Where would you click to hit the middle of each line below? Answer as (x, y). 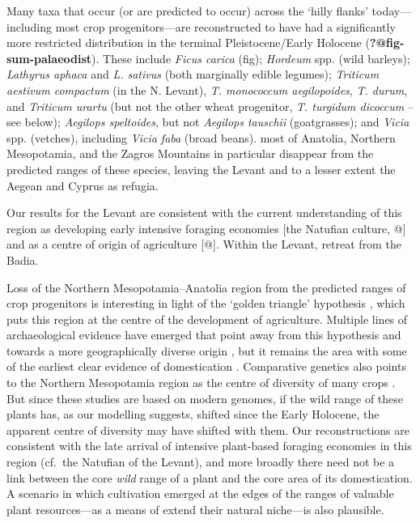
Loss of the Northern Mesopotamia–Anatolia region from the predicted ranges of (206, 287)
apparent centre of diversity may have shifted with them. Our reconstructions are (208, 429)
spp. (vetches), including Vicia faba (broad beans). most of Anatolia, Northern (201, 137)
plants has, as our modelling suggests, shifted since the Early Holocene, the (193, 414)
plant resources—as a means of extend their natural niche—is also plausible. (195, 509)
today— (392, 11)
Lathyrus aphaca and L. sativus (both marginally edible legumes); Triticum (193, 74)
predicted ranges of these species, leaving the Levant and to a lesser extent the (201, 169)
